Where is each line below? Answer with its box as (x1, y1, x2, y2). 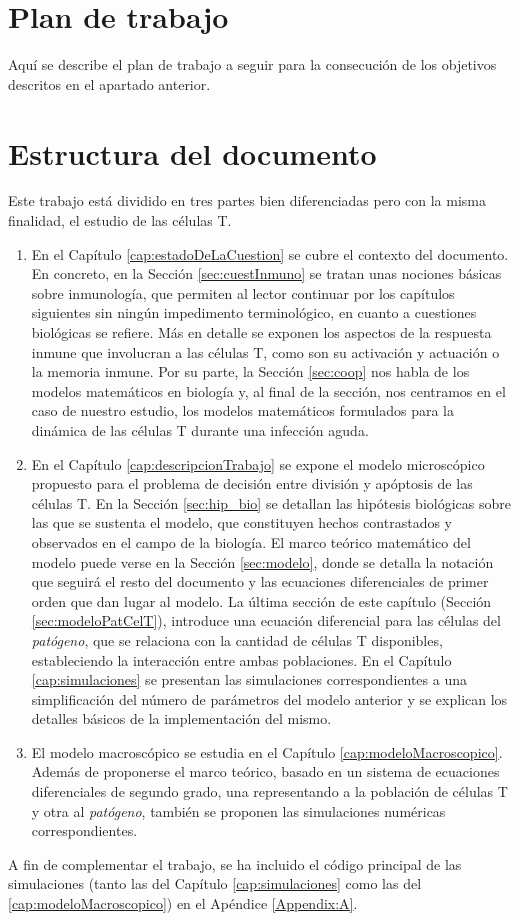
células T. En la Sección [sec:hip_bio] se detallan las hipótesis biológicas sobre (31, 492, 511, 513)
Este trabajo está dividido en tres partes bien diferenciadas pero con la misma (8, 190, 487, 211)
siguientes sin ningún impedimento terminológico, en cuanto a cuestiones (31, 302, 477, 323)
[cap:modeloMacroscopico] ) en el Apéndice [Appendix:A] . (8, 893, 358, 914)
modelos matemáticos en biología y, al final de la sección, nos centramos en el (31, 380, 506, 401)
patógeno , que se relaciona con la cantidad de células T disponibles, (31, 629, 443, 650)
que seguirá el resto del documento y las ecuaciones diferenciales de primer (31, 571, 489, 592)
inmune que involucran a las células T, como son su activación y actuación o (31, 341, 500, 362)
